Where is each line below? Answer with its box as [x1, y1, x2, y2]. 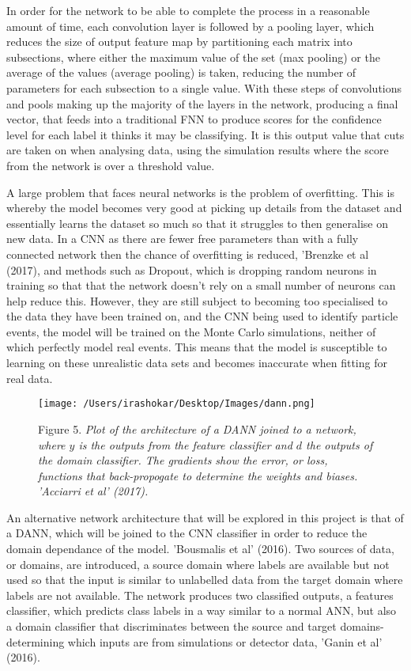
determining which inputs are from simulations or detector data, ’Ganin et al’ [6, 633, 383, 650]
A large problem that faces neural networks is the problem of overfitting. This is [6, 184, 394, 200]
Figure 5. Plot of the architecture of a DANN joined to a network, [38, 420, 356, 437]
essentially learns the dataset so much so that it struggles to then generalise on [6, 214, 388, 231]
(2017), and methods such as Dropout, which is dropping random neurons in [6, 261, 377, 278]
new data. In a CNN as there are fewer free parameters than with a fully [6, 230, 359, 247]
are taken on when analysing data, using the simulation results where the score [6, 142, 389, 158]
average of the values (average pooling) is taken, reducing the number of [6, 64, 356, 81]
